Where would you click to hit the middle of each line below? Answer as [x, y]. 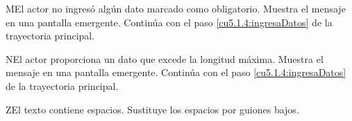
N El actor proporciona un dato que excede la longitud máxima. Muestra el [165, 58]
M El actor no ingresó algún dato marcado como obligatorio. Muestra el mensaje [176, 8]
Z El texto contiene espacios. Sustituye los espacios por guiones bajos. [152, 109]
